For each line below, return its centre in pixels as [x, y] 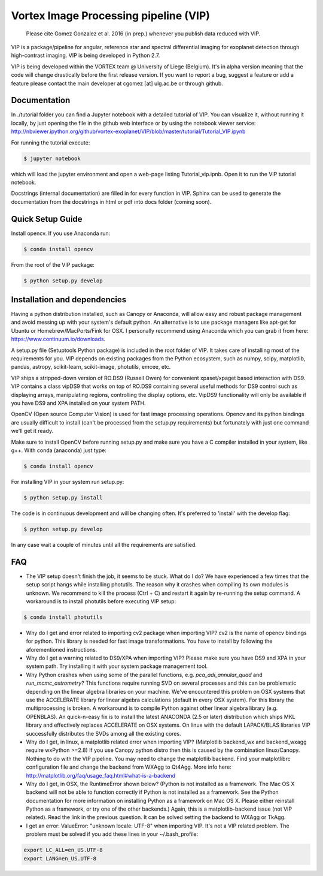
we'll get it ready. [32, 431]
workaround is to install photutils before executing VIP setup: [101, 601]
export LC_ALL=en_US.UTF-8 [63, 850]
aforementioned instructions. [62, 649]
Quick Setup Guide [47, 219]
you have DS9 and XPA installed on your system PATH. [78, 403]
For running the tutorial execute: [51, 142]
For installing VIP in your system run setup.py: [68, 481]
